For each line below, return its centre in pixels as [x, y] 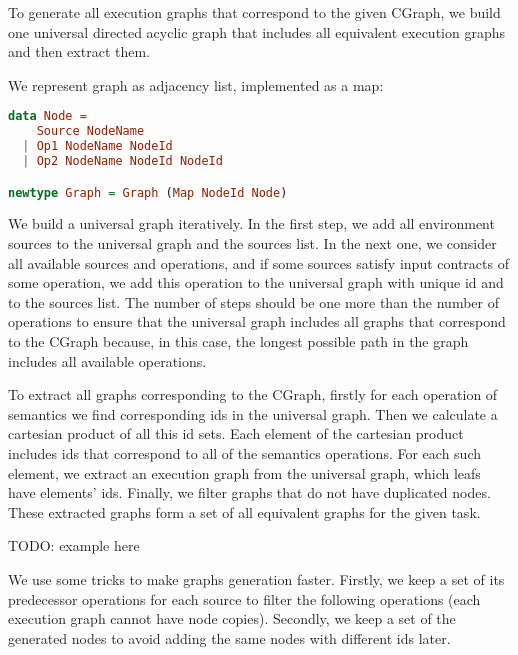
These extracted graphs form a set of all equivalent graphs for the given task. [244, 511]
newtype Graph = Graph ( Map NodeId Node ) [148, 192]
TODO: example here [74, 545]
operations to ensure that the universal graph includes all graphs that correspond [257, 321]
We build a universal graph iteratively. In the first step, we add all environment [251, 223]
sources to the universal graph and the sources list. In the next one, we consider [252, 243]
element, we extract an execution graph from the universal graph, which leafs [244, 472]
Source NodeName [90, 131]
